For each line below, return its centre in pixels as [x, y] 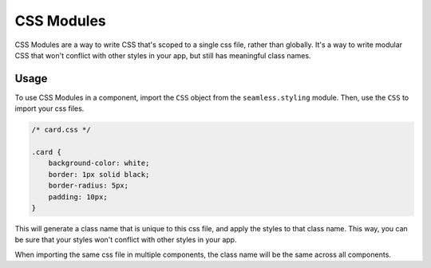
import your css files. [49, 108]
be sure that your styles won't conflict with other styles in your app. [126, 240]
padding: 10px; [78, 197]
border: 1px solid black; [99, 174]
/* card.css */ [61, 130]
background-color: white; [99, 163]
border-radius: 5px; [89, 186]
